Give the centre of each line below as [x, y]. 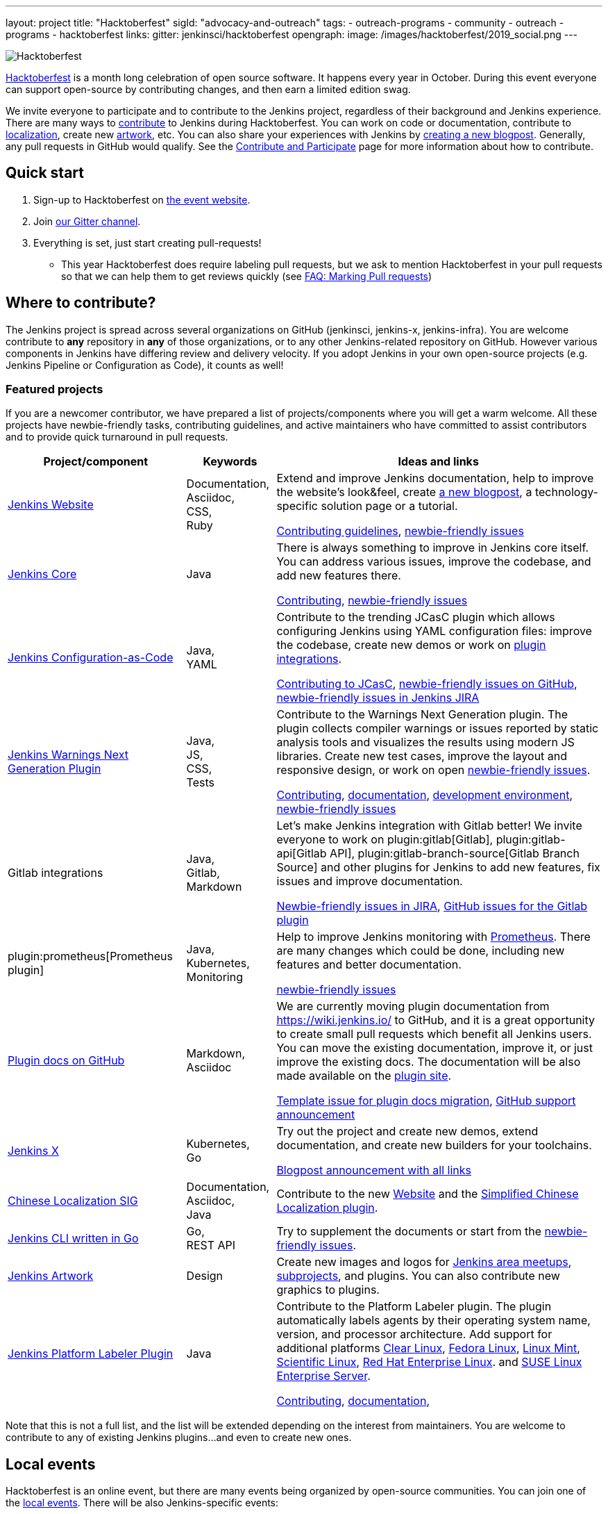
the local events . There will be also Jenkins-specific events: [142, 1503]
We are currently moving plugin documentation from [413, 1006]
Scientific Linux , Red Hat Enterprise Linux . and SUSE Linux [429, 1362]
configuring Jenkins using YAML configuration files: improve [434, 631]
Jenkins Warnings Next [68, 755]
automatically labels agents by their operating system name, [433, 1320]
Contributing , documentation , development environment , [424, 795]
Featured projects [54, 389]
